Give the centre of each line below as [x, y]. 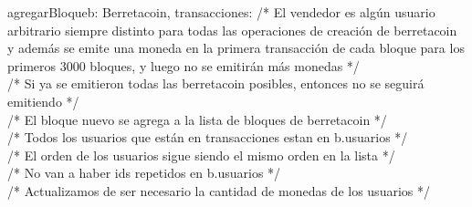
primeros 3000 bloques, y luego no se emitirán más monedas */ [184, 65]
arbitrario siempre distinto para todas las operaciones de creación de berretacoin [232, 30]
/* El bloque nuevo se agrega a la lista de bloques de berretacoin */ [197, 119]
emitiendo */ [43, 101]
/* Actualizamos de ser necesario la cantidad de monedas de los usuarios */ [219, 190]
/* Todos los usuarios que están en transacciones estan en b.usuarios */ [208, 137]
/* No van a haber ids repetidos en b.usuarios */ [144, 173]
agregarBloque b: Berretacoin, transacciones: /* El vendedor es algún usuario [221, 12]
